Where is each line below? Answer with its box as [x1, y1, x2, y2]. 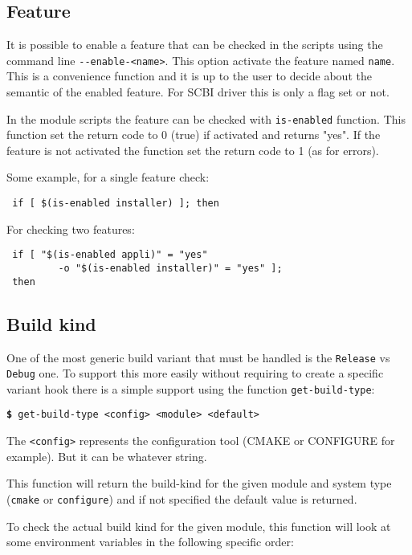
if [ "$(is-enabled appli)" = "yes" [12, 249, 208, 261]
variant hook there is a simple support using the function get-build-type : [6, 380, 375, 397]
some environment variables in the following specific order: [6, 533, 294, 550]
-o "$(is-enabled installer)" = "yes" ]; [58, 262, 283, 274]
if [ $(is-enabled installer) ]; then [12, 198, 219, 210]
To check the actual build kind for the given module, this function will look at [6, 517, 391, 534]
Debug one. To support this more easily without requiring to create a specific [6, 365, 384, 382]
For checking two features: [6, 220, 135, 237]
